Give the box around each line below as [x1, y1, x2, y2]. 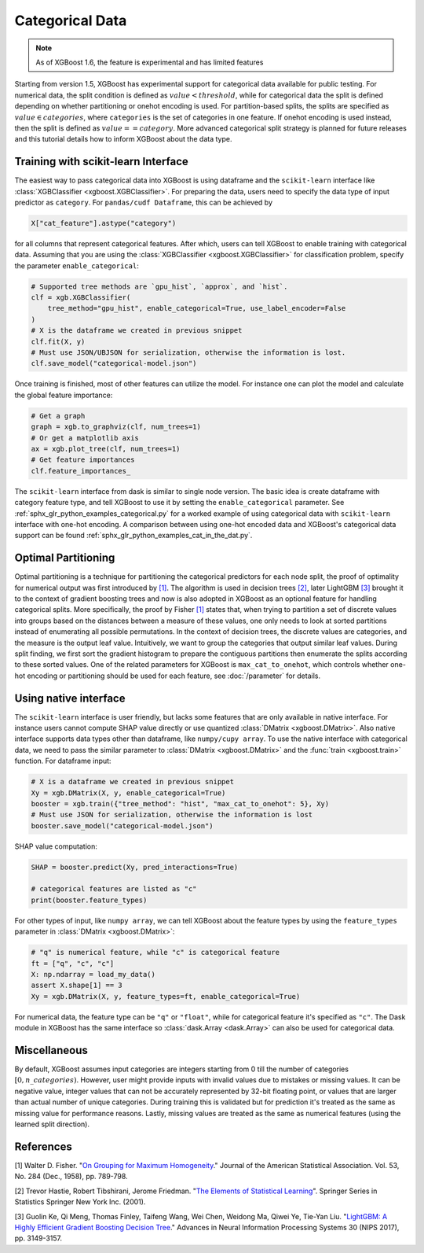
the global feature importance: [14, 390, 113, 400]
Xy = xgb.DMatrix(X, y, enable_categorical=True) [31, 788, 226, 798]
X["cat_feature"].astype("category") [31, 219, 177, 227]
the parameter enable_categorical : [14, 260, 139, 271]
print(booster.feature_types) [31, 895, 148, 905]
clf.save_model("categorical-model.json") [31, 359, 197, 368]
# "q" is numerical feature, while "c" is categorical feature [31, 948, 280, 957]
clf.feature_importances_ [31, 466, 131, 475]
